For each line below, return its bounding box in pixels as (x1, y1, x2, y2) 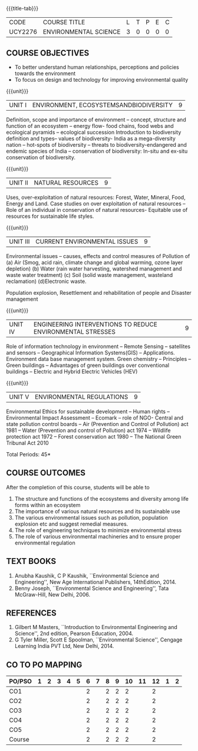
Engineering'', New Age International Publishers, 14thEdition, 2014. (14, 578, 177, 585)
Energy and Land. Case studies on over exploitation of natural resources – (6, 200, 186, 207)
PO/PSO (9, 677, 32, 685)
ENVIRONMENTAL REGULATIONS (34, 393, 128, 401)
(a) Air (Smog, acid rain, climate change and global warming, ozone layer (6, 259, 183, 266)
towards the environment (14, 70, 76, 77)
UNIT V (9, 393, 29, 401)
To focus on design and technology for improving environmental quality (14, 76, 189, 83)
